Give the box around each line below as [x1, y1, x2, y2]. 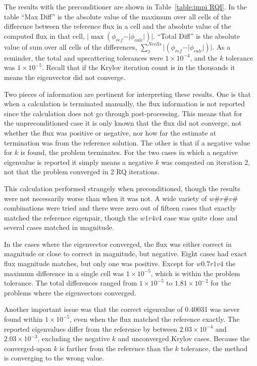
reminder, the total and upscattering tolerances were [4, 52, 163, 63]
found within [4, 314, 43, 324]
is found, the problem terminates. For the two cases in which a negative [20, 147, 238, 157]
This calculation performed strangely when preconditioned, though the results [4, 183, 240, 193]
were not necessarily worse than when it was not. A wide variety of [4, 193, 207, 203]
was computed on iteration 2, [161, 156, 250, 167]
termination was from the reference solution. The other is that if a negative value [4, 137, 251, 147]
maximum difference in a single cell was [4, 268, 124, 278]
